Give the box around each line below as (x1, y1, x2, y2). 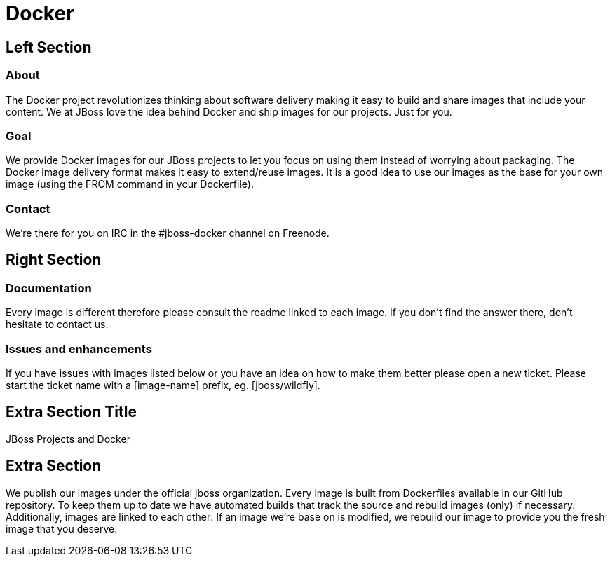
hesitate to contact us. (6, 318, 109, 331)
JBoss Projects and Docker (6, 432, 130, 445)
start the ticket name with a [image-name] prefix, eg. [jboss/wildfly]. (6, 379, 320, 392)
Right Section (6, 251, 102, 269)
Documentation (6, 280, 92, 295)
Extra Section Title (6, 403, 137, 421)
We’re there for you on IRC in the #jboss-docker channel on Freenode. (6, 227, 330, 240)
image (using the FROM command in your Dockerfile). (6, 178, 254, 191)
